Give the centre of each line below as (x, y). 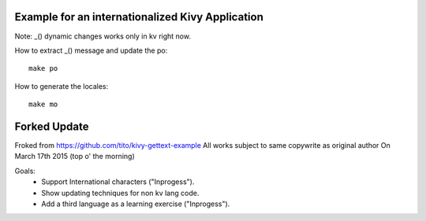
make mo (43, 105)
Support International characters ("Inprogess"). (118, 182)
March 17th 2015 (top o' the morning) (75, 157)
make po (43, 68)
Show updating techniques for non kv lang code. (120, 193)
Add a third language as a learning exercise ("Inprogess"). (136, 204)
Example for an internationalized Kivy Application (139, 17)
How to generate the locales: (62, 86)
